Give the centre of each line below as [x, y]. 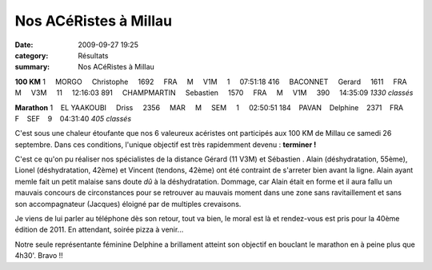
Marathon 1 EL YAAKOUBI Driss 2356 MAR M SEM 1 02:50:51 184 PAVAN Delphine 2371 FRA [209, 107]
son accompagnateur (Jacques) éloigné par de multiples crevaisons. [128, 204]
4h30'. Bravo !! [39, 256]
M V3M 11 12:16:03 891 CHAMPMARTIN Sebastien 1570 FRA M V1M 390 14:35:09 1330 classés [214, 93]
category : [32, 55]
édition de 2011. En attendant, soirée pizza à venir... [99, 230]
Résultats [93, 55]
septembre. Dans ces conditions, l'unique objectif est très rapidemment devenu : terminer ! [166, 145]
